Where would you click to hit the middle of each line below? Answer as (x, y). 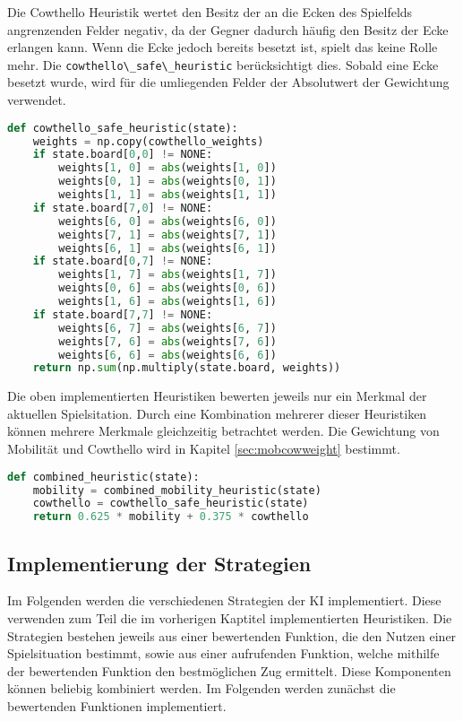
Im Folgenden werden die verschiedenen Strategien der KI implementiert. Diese (224, 600)
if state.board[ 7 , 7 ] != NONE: (123, 314)
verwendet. (37, 100)
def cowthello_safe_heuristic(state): (123, 128)
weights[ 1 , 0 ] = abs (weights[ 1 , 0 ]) (167, 168)
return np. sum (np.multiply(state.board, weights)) (187, 368)
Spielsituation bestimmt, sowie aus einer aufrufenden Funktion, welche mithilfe (223, 653)
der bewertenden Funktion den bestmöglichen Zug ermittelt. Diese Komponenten (229, 670)
